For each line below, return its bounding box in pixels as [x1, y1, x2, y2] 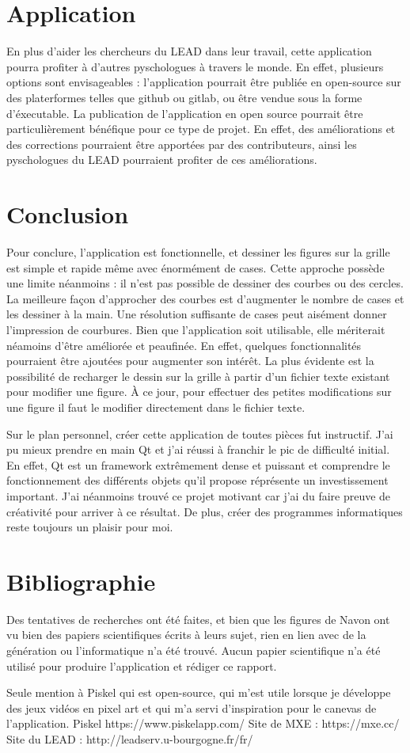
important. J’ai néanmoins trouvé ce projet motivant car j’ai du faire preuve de [6, 487, 391, 504]
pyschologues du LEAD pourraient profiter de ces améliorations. [6, 151, 317, 168]
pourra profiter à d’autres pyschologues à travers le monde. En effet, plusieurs [6, 58, 384, 74]
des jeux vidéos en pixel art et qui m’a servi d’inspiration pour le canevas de [6, 699, 377, 716]
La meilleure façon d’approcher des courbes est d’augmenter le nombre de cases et [6, 290, 404, 306]
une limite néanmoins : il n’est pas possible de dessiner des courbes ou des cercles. [6, 275, 404, 291]
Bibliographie [6, 565, 156, 597]
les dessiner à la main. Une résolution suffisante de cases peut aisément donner [6, 306, 387, 322]
